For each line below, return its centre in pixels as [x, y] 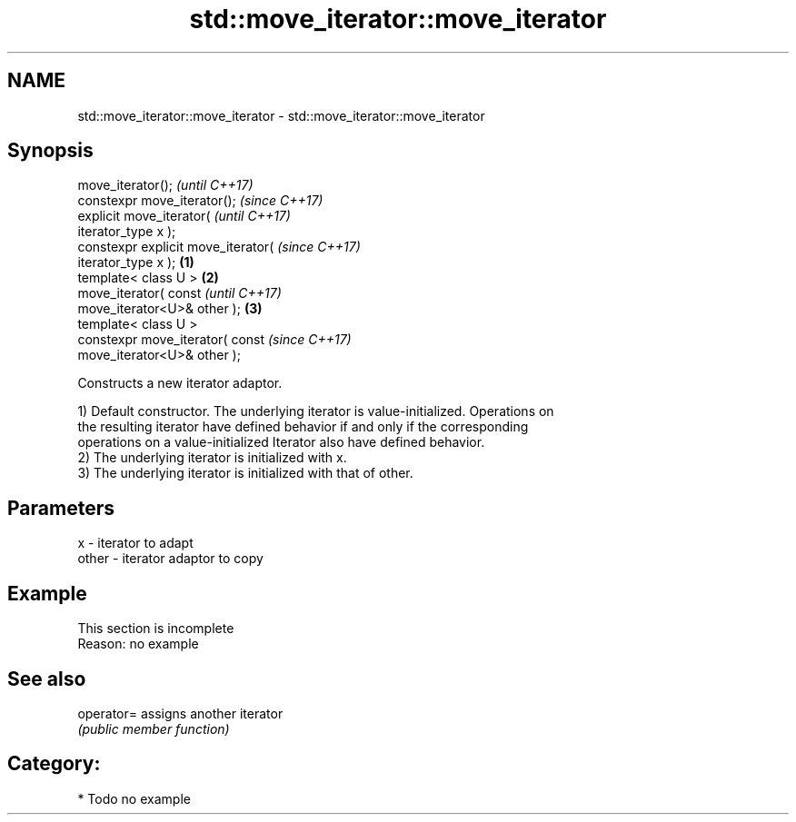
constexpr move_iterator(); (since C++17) [200, 201]
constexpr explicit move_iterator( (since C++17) [219, 247]
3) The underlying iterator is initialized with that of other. [245, 473]
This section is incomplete [156, 629]
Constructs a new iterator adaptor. [180, 383]
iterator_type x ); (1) [136, 262]
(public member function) [154, 728]
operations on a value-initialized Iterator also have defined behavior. [281, 442]
